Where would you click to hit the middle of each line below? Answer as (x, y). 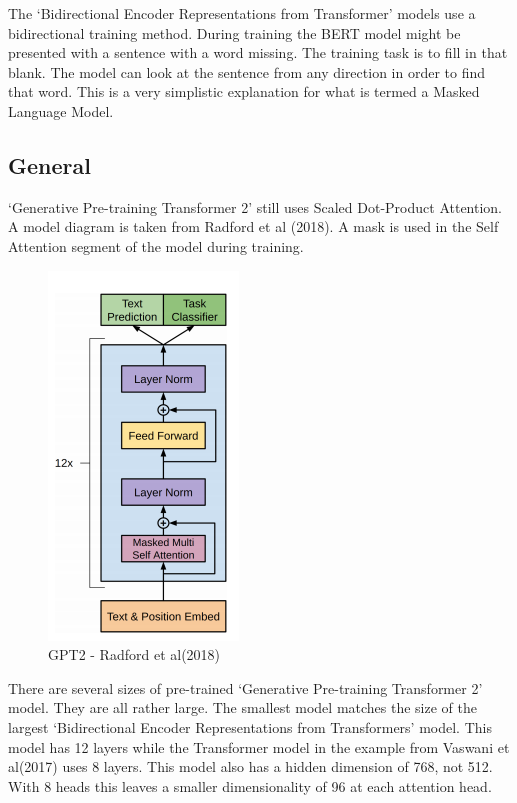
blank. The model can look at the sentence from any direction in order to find (247, 71)
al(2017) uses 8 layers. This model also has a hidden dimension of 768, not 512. (250, 766)
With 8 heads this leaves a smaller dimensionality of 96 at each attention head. (250, 785)
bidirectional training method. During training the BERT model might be (234, 32)
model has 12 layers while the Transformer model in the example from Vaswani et (259, 746)
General (49, 164)
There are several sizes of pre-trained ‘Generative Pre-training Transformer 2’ (245, 687)
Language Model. (61, 110)
